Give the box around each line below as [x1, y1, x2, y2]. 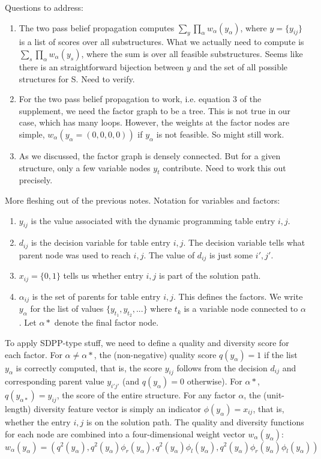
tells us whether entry [63, 269, 143, 282]
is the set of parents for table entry [32, 290, 161, 302]
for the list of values [30, 302, 104, 315]
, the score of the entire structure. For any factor [56, 389, 236, 401]
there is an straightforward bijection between [19, 60, 184, 73]
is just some [209, 248, 253, 261]
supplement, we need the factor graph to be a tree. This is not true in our [19, 104, 291, 117]
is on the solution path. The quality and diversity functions [86, 415, 304, 428]
